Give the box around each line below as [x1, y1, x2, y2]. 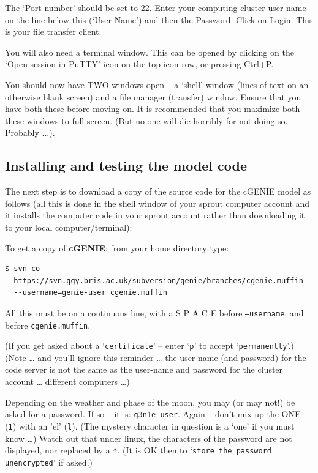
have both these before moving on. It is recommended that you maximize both [5, 102, 300, 115]
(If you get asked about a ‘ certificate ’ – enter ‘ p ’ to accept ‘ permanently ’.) [5, 339, 294, 352]
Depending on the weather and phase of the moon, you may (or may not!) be [5, 395, 295, 408]
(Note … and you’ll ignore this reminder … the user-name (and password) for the [5, 351, 306, 363]
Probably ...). [5, 126, 55, 139]
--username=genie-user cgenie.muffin [13, 288, 167, 297]
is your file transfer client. [5, 25, 102, 38]
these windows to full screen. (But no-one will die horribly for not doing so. [5, 114, 288, 127]
